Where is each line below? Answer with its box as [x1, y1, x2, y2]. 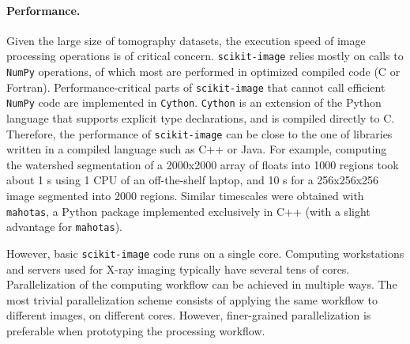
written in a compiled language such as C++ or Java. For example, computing [6, 141, 387, 157]
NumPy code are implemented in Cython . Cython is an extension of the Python [6, 94, 382, 111]
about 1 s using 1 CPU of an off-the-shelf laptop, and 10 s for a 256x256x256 [6, 172, 379, 188]
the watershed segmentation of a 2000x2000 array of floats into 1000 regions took [6, 156, 399, 172]
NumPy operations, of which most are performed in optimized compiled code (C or [6, 63, 401, 80]
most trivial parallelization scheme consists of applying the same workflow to [6, 291, 378, 308]
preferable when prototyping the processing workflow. [6, 322, 265, 338]
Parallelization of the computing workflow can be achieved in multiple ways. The [6, 276, 397, 293]
